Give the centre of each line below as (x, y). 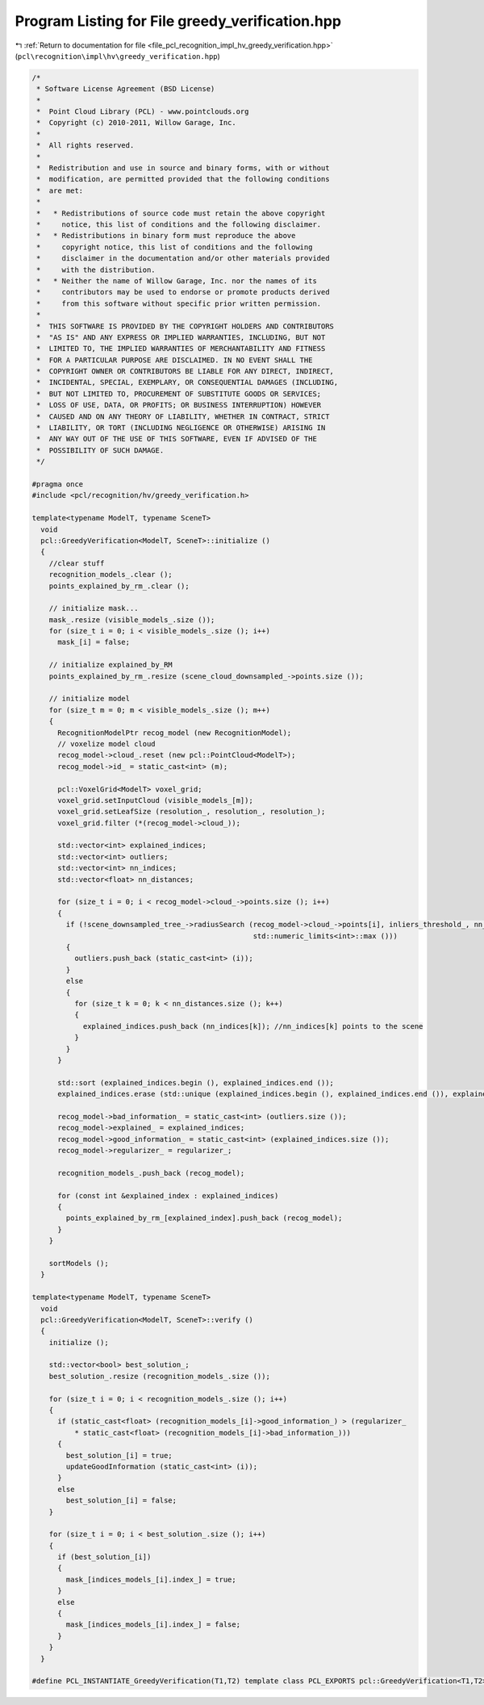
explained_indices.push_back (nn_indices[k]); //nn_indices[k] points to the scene (253, 1026)
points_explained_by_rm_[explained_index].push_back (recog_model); (204, 1218)
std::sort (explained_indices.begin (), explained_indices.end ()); (196, 1082)
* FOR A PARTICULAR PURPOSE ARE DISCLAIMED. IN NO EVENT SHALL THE (175, 360)
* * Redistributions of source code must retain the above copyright (181, 213)
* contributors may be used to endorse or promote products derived (183, 292)
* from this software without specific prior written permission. (179, 303)
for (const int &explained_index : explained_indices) (168, 1195)
